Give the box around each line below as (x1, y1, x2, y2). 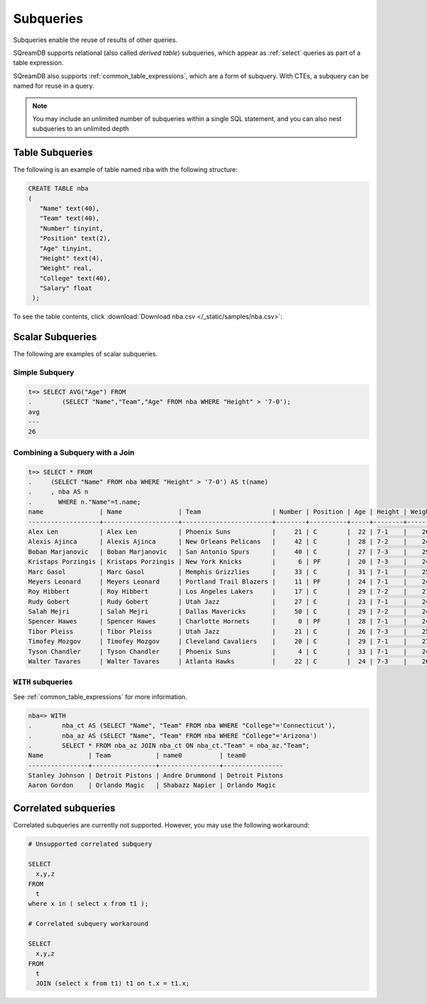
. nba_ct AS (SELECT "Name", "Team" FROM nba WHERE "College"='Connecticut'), (28, 722, 336, 730)
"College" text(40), (39, 274, 112, 282)
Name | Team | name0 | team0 (28, 752, 246, 760)
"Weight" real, (39, 264, 93, 272)
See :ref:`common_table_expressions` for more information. (13, 692, 188, 701)
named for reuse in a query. (13, 82, 95, 90)
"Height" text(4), (39, 254, 104, 262)
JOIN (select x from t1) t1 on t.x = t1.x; (36, 980, 190, 988)
